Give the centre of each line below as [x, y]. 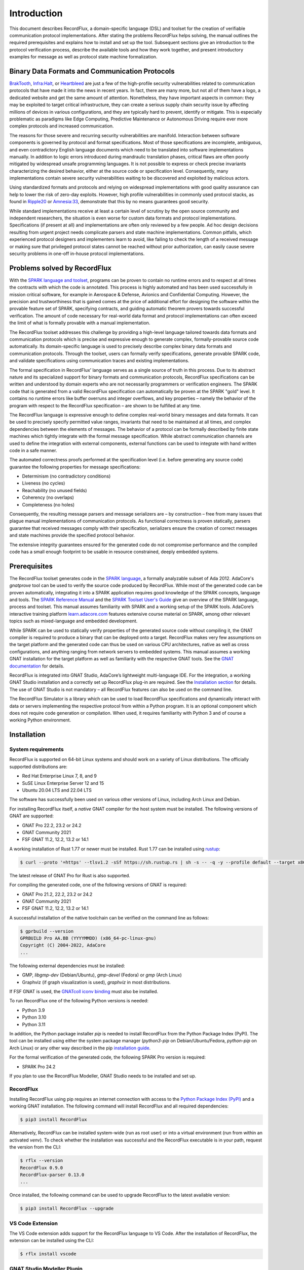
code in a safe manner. [33, 450]
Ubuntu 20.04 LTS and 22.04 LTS [57, 790]
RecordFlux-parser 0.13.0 [52, 1174]
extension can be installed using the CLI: [52, 1241]
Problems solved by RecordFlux [60, 268]
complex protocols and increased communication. [62, 126]
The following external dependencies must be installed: [67, 966]
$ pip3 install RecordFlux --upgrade [67, 1209]
